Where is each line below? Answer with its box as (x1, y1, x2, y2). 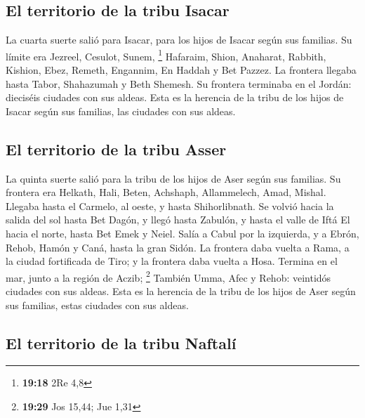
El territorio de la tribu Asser (6, 138, 227, 159)
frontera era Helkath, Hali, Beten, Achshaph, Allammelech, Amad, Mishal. (6, 185, 326, 200)
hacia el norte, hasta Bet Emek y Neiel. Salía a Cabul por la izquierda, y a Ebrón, (6, 226, 359, 240)
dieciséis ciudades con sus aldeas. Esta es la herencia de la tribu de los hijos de (6, 90, 344, 105)
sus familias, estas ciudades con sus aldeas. (6, 297, 189, 312)
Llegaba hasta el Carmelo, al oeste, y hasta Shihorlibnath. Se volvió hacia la (6, 198, 334, 213)
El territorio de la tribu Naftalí (6, 332, 237, 353)
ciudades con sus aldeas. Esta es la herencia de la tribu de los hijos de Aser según (6, 284, 356, 299)
